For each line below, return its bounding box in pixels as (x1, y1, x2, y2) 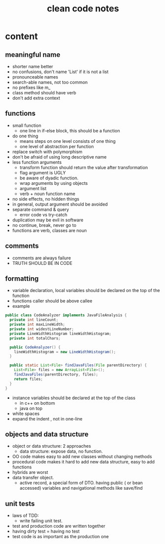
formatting (5, 275, 39, 283)
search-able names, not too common (12, 80, 88, 85)
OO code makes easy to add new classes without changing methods (12, 454, 152, 460)
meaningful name (5, 50, 61, 59)
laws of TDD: (12, 512, 39, 519)
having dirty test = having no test (12, 528, 80, 534)
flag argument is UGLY (19, 169, 66, 175)
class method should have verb (12, 90, 77, 95)
